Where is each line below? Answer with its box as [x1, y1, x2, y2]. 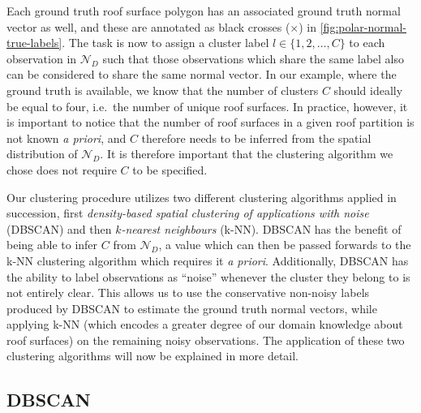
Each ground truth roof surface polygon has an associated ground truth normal [6, 2, 401, 19]
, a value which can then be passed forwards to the [158, 236, 411, 253]
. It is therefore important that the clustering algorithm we [100, 145, 393, 162]
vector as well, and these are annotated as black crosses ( [6, 18, 290, 35]
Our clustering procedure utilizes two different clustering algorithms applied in [6, 188, 397, 205]
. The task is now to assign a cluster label [62, 34, 269, 51]
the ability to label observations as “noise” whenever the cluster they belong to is [6, 268, 410, 285]
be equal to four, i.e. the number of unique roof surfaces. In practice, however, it [6, 97, 408, 114]
